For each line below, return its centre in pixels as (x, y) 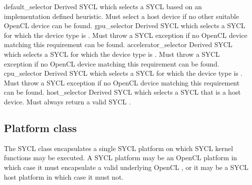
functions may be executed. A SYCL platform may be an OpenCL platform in (121, 158)
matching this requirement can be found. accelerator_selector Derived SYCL (118, 44)
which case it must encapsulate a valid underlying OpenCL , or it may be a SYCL (126, 167)
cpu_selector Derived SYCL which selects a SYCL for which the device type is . (123, 73)
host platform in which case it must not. (64, 177)
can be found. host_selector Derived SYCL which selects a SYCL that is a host (122, 92)
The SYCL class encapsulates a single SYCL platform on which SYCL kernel (118, 148)
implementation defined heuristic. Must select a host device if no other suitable (122, 16)
